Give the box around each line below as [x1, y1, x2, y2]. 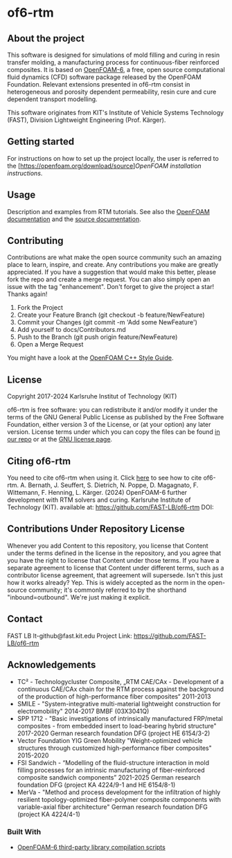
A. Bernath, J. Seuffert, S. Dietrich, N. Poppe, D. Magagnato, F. [20, 481, 199, 489]
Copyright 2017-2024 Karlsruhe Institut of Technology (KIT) [7, 392, 177, 401]
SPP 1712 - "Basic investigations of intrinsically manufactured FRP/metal [17, 714, 223, 722]
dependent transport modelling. [7, 95, 98, 103]
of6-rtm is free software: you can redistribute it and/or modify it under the [7, 405, 218, 414]
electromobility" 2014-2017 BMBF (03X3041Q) [17, 707, 150, 715]
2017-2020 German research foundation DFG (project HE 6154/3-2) [17, 729, 211, 737]
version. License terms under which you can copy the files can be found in [7, 428, 220, 436]
